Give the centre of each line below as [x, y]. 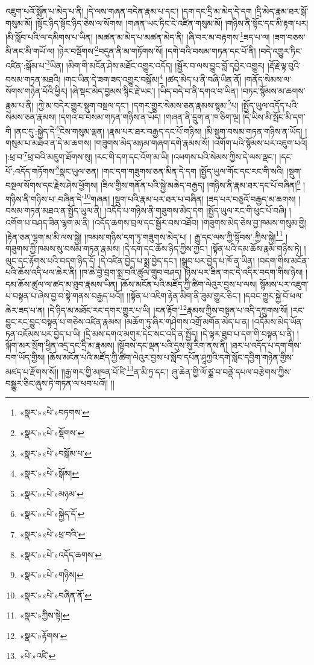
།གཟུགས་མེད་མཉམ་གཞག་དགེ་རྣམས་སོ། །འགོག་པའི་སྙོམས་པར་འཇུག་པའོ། [201, 142]
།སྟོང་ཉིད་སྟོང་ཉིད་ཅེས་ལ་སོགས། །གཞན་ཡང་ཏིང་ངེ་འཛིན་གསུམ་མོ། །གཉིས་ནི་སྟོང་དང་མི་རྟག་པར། [172, 23]
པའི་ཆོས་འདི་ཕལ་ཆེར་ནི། [41, 272]
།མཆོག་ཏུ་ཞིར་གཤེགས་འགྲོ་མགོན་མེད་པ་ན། [187, 322]
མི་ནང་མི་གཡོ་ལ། [30, 51]
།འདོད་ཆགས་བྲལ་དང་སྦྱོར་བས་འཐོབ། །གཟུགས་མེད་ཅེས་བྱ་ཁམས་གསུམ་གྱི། [199, 223]
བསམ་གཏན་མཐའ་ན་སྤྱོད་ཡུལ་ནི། [54, 210]
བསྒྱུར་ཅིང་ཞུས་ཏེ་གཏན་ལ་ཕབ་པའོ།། [57, 383]
